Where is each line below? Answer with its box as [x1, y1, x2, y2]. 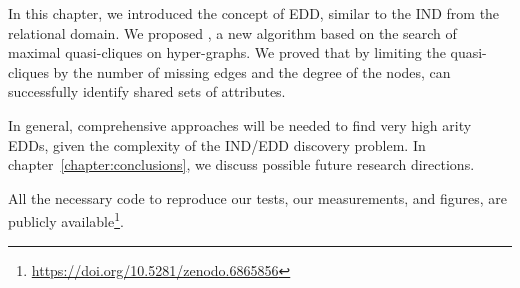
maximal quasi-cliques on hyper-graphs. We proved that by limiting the [8, 42, 446, 63]
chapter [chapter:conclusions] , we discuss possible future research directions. [8, 154, 475, 175]
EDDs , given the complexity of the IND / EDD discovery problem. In [8, 134, 426, 155]
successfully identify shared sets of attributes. [8, 81, 286, 102]
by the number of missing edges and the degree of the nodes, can [53, 61, 451, 82]
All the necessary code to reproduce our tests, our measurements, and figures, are [8, 187, 507, 208]
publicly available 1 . [8, 208, 124, 231]
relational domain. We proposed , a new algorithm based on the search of [8, 22, 457, 43]
